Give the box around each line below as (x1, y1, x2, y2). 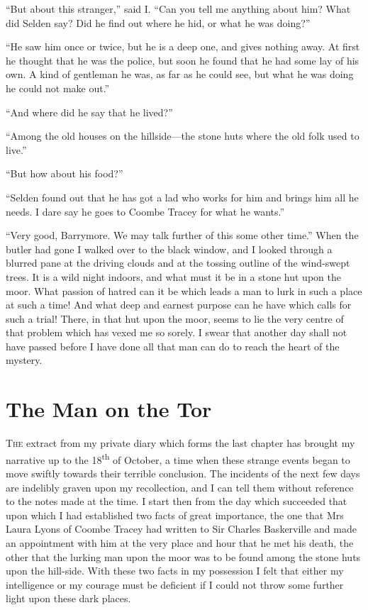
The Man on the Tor (6, 394, 212, 423)
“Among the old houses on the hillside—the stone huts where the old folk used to (6, 128, 359, 143)
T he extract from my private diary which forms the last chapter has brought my (6, 436, 355, 450)
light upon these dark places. (6, 591, 131, 606)
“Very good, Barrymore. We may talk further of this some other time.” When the (6, 228, 359, 243)
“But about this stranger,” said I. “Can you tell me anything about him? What (6, 1, 351, 16)
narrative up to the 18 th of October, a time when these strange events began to (6, 450, 350, 467)
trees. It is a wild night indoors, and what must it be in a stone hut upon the (6, 269, 341, 284)
